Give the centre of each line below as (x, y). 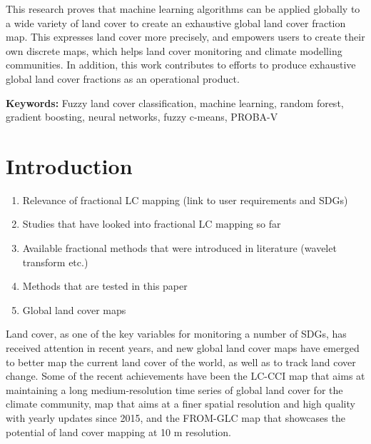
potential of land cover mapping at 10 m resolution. (118, 432)
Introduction (69, 165)
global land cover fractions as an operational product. (123, 78)
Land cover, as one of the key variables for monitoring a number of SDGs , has (176, 334)
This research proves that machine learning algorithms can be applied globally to (183, 9)
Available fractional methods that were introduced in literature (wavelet (179, 248)
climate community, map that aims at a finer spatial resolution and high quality (181, 404)
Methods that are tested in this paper (105, 286)
